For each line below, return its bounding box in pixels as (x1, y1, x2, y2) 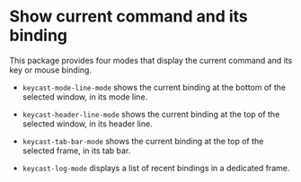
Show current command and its (9, 6, 249, 27)
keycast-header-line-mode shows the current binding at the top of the (22, 108, 280, 119)
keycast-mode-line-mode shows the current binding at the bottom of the (22, 82, 286, 92)
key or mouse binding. (9, 65, 93, 75)
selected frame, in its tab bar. (22, 145, 131, 156)
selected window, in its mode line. (22, 91, 148, 102)
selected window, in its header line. (22, 118, 153, 129)
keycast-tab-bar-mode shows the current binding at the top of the (22, 135, 264, 146)
